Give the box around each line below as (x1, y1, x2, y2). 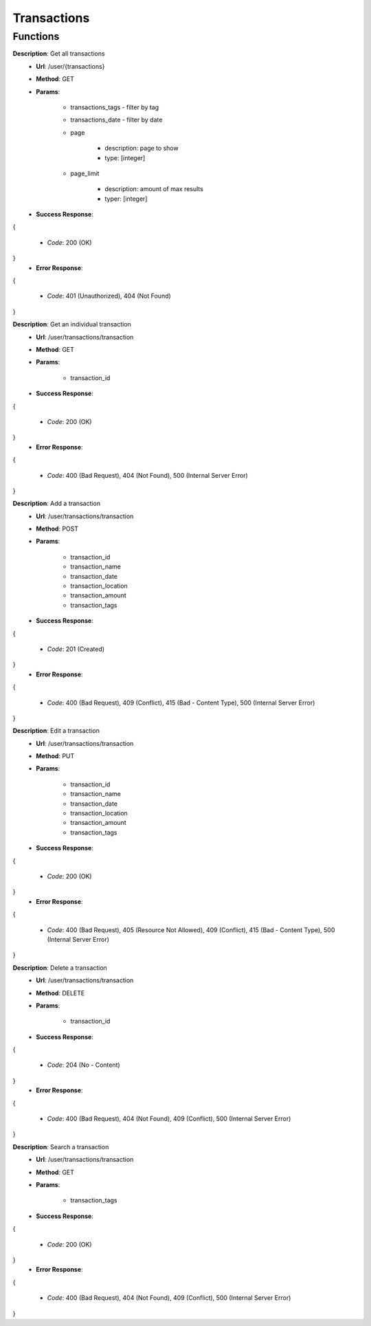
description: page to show (104, 144, 179, 153)
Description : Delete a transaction (12, 963, 108, 972)
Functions (12, 30, 60, 43)
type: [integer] (104, 153, 146, 162)
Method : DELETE (36, 988, 85, 997)
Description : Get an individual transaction (12, 320, 132, 329)
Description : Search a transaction (12, 1142, 109, 1151)
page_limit (70, 169, 100, 177)
